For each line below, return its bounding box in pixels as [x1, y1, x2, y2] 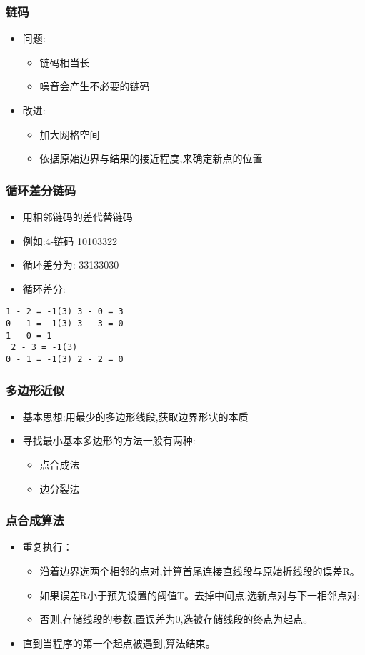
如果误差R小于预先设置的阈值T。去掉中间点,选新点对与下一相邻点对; [39, 587, 360, 602]
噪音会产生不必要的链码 [39, 79, 150, 94]
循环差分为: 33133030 [22, 257, 119, 272]
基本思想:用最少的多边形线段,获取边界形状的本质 [22, 409, 249, 424]
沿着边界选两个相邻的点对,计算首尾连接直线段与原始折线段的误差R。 [39, 564, 360, 579]
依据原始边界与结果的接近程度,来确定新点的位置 [39, 151, 263, 166]
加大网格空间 [39, 126, 100, 141]
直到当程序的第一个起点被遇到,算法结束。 [22, 635, 216, 650]
